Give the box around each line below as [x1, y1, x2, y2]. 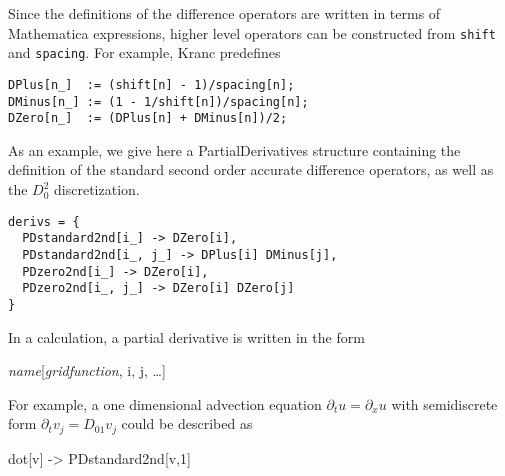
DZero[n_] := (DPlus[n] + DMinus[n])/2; [8, 111, 288, 126]
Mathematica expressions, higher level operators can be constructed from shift [8, 22, 496, 43]
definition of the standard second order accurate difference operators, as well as [8, 159, 494, 180]
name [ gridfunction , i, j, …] [8, 360, 166, 381]
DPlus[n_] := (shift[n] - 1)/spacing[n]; [8, 77, 295, 92]
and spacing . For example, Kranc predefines [8, 42, 281, 63]
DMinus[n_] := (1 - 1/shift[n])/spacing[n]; [8, 94, 309, 109]
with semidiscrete [391, 393, 498, 414]
